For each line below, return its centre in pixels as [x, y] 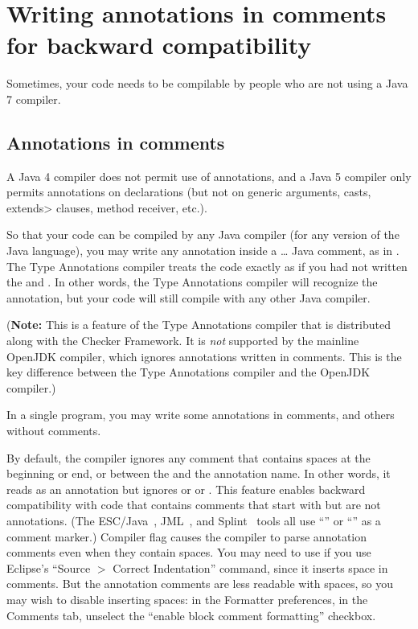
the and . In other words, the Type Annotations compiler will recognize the [192, 282]
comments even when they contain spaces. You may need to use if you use [189, 552]
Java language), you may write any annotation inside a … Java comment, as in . [203, 251]
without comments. [54, 431]
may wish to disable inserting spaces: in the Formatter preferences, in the [187, 599]
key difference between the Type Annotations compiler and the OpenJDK [189, 372]
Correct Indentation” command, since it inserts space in [250, 567]
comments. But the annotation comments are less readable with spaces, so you [200, 584]
